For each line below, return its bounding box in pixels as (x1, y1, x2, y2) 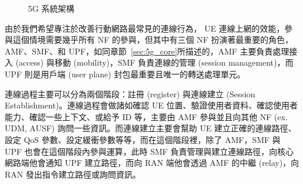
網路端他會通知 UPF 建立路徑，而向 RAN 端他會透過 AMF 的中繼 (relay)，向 (5, 156, 299, 169)
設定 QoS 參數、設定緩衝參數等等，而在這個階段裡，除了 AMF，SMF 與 (5, 133, 281, 145)
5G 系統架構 (28, 2, 74, 14)
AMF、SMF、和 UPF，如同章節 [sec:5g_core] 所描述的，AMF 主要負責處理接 (5, 45, 298, 57)
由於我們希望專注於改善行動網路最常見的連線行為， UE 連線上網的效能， (5, 22, 285, 34)
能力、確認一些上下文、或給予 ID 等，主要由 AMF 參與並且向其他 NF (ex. (5, 110, 288, 122)
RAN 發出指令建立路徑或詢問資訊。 (5, 168, 141, 180)
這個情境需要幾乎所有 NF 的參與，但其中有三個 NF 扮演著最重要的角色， (12, 33, 293, 46)
